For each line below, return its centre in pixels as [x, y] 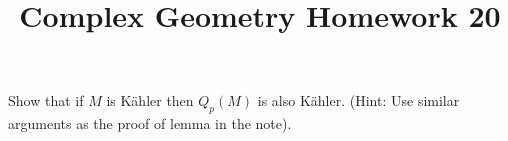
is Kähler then [150, 100]
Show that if [46, 100]
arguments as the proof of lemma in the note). [150, 123]
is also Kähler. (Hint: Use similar [358, 100]
